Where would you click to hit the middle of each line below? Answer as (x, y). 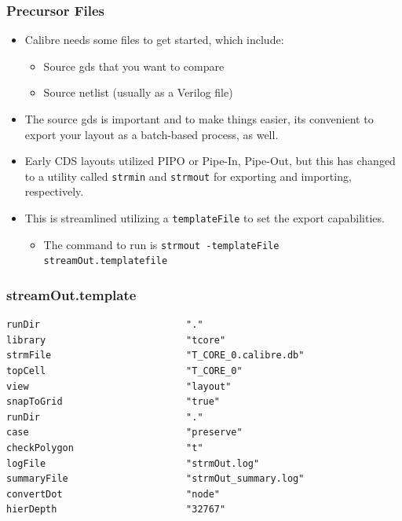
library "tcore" (116, 340)
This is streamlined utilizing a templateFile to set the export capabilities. (205, 218)
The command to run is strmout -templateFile (161, 244)
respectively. (54, 191)
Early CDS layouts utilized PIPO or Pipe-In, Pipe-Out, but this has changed (210, 161)
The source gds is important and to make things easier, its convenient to (199, 119)
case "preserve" (124, 433)
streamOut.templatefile (106, 261)
